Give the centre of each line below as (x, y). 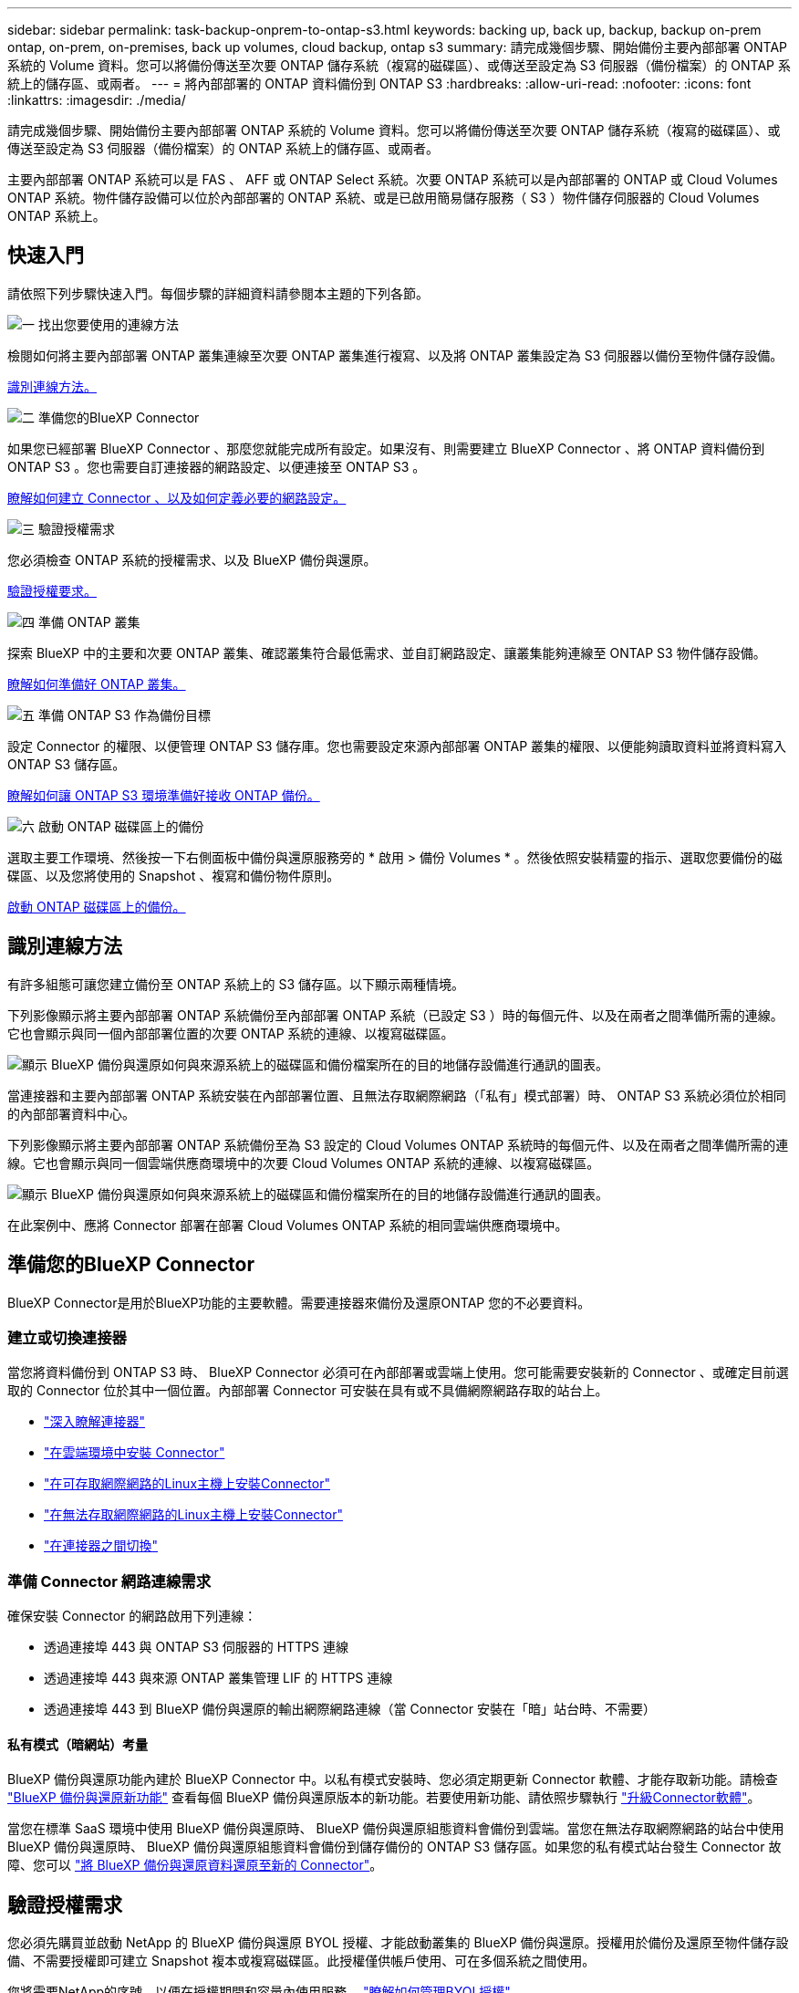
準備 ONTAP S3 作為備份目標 (125, 715)
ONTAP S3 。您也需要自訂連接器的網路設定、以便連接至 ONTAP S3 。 (217, 466)
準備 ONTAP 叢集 (89, 621)
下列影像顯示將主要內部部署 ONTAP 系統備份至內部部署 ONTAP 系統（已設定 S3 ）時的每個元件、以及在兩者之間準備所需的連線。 (395, 1015)
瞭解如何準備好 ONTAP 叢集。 (97, 683)
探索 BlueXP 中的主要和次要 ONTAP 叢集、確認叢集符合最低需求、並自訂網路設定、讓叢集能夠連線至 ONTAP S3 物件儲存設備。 (387, 652)
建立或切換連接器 (67, 1337)
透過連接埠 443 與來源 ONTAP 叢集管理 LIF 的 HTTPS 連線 (218, 1678)
